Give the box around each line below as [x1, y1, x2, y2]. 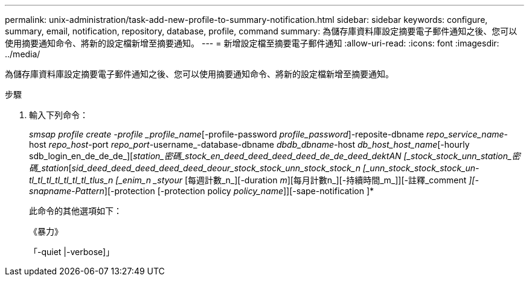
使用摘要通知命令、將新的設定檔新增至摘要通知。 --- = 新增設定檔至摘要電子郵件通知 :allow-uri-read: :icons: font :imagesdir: [5, 38, 499, 48]
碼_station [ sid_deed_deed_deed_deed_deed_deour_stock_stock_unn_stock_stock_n [29, 163, 361, 173]
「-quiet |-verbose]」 [29, 247, 115, 257]
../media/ [5, 49, 40, 59]
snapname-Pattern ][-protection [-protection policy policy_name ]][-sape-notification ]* [29, 186, 374, 196]
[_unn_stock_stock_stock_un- [362, 163, 479, 173]
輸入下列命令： [29, 110, 88, 120]
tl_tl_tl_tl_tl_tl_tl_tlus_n [29, 175, 114, 185]
